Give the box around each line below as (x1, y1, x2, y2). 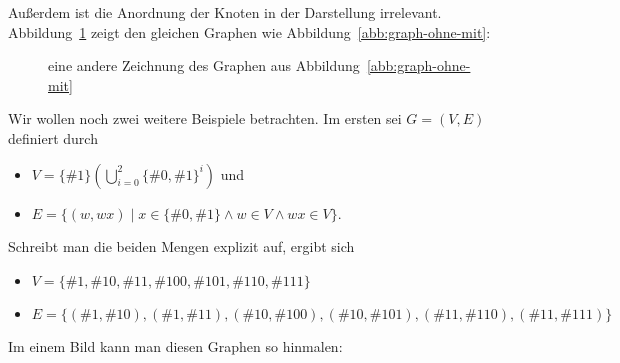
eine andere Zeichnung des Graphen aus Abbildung (48, 55, 360, 76)
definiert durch (8, 127, 98, 148)
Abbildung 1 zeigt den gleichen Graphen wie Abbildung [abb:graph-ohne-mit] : (8, 21, 491, 42)
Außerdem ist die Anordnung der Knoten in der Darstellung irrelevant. (8, 2, 442, 22)
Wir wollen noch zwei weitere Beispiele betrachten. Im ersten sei (8, 108, 402, 129)
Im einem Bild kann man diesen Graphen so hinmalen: (8, 335, 343, 356)
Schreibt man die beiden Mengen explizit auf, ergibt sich (8, 236, 355, 257)
